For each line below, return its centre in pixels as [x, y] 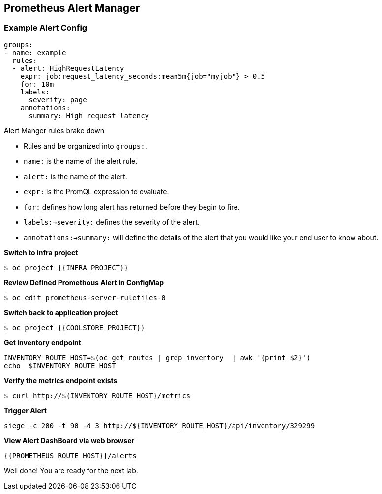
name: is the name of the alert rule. [81, 161]
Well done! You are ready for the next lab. [71, 470]
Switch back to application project [61, 312]
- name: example [35, 52]
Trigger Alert [25, 410]
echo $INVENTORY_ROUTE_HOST [60, 365]
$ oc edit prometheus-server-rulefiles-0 [85, 297]
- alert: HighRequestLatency [68, 68]
